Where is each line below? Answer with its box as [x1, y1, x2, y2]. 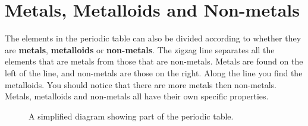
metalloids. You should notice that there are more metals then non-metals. [5, 78, 276, 91]
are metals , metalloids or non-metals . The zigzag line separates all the [5, 43, 275, 56]
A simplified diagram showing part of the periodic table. [29, 109, 234, 122]
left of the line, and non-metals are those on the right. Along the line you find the [5, 66, 303, 79]
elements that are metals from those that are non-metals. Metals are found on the [5, 55, 303, 67]
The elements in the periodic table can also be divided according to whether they [5, 32, 301, 44]
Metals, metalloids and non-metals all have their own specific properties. [5, 90, 269, 102]
